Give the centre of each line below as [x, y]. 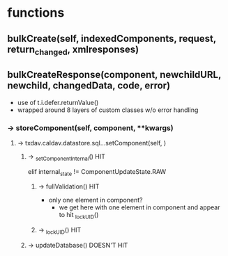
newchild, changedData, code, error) [89, 86]
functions [36, 13]
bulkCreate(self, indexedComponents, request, [112, 39]
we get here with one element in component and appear [139, 207]
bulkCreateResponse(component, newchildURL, [114, 75]
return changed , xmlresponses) [73, 50]
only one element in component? [96, 200]
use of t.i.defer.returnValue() [58, 102]
